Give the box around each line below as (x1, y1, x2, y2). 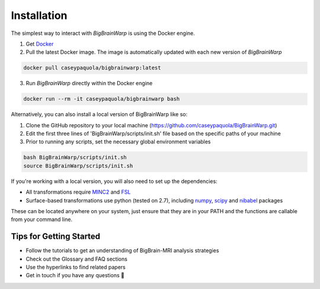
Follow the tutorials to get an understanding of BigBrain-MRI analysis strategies (25, 247, 219, 254)
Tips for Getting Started (11, 232, 101, 242)
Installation (11, 9, 68, 22)
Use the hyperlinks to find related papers (25, 264, 126, 271)
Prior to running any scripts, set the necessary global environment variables (25, 138, 211, 145)
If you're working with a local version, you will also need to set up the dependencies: (11, 178, 217, 185)
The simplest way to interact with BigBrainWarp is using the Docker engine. (11, 30, 196, 37)
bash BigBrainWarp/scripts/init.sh (23, 154, 127, 161)
